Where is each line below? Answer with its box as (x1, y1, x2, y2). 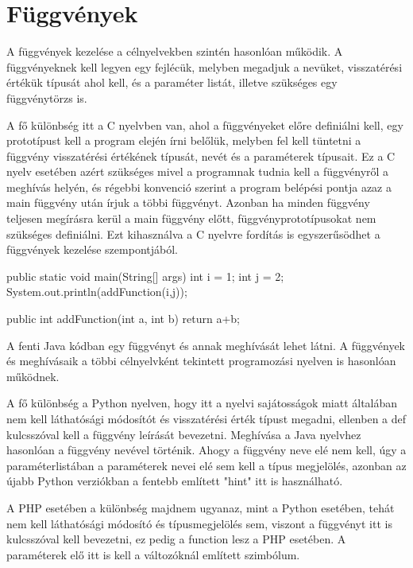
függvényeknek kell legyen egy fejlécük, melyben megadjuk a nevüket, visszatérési (6, 58, 403, 75)
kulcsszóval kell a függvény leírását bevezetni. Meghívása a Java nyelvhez (6, 426, 361, 442)
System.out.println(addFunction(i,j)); (6, 283, 187, 300)
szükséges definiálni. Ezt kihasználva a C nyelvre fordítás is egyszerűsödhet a (6, 225, 380, 242)
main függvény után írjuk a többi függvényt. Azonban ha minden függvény (6, 194, 370, 211)
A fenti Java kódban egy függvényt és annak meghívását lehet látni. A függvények (6, 337, 406, 353)
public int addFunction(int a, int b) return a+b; (6, 310, 240, 327)
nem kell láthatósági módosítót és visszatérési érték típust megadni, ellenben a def (6, 410, 407, 426)
